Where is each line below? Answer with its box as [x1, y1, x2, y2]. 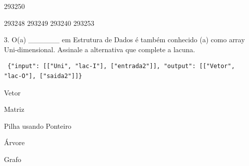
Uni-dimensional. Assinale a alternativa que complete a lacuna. [4, 44, 195, 54]
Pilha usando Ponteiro [4, 120, 71, 131]
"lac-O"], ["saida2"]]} [4, 72, 82, 80]
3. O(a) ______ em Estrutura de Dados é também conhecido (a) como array [4, 34, 245, 45]
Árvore [4, 137, 25, 148]
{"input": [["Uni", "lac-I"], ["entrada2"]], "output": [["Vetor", [7, 63, 235, 70]
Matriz [4, 104, 24, 114]
